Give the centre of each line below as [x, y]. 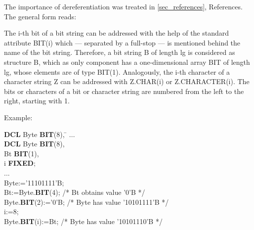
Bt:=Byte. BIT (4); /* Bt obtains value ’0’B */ [75, 192]
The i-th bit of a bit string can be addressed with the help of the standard [117, 33]
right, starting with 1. [37, 101]
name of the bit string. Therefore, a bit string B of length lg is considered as [120, 52]
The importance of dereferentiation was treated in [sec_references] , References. [123, 6]
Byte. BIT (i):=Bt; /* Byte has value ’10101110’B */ [83, 221]
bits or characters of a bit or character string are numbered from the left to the [124, 91]
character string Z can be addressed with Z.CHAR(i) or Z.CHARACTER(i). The [127, 81]
